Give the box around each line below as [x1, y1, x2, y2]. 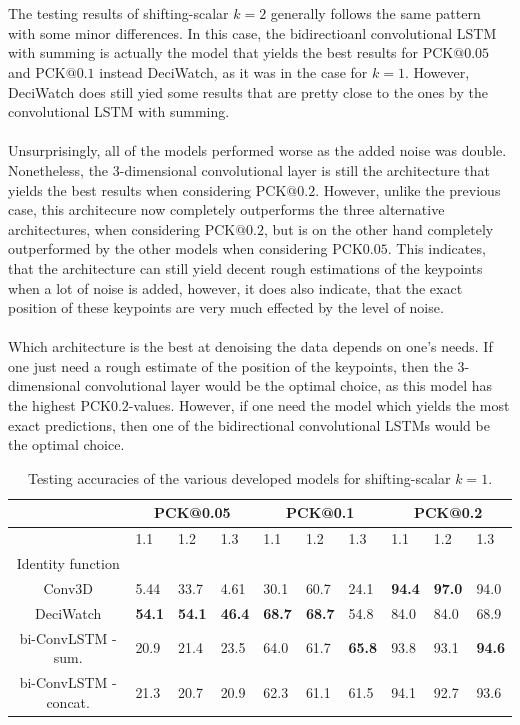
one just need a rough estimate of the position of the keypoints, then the [8, 355, 453, 376]
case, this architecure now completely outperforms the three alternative [8, 199, 445, 220]
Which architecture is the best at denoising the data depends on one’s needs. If [8, 336, 493, 357]
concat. [46, 691, 90, 712]
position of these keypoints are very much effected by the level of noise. [8, 297, 444, 318]
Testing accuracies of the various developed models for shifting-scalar [27, 467, 451, 488]
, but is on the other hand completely [264, 218, 494, 239]
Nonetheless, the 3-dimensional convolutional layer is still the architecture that [8, 159, 490, 180]
